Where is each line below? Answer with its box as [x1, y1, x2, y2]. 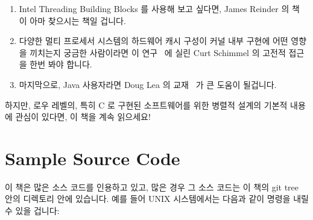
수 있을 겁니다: [5, 204, 60, 217]
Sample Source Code [5, 145, 180, 170]
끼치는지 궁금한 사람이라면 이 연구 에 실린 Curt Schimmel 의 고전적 [30, 46, 286, 58]
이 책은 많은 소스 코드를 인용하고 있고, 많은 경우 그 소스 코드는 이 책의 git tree [5, 180, 299, 193]
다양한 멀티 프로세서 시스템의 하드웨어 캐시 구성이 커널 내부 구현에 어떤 [19, 34, 288, 47]
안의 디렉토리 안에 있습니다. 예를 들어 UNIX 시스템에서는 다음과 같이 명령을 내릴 [5, 192, 309, 205]
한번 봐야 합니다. [30, 58, 92, 71]
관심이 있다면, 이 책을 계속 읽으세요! [15, 110, 151, 123]
